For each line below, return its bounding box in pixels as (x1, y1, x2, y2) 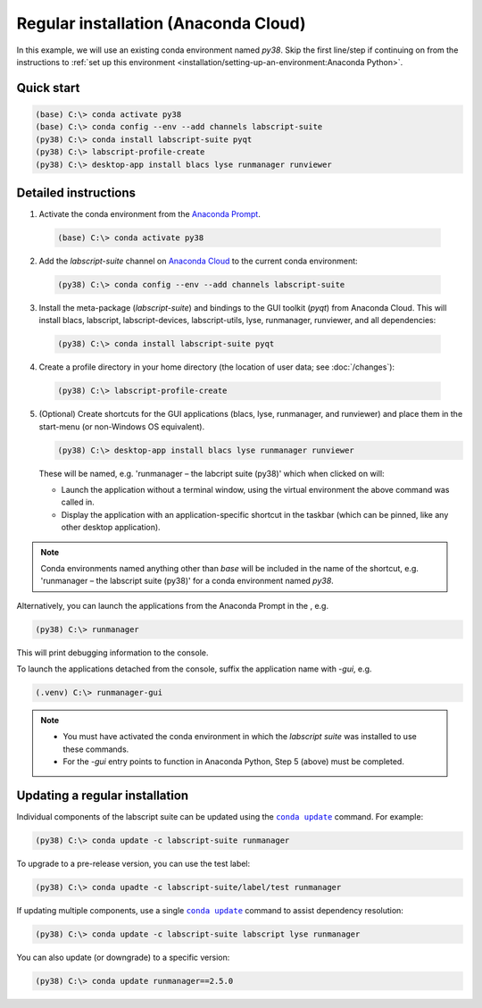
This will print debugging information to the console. (16, 647, 209, 658)
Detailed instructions (16, 185, 137, 200)
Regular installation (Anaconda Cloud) (16, 13, 306, 33)
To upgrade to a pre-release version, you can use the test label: (16, 858, 251, 870)
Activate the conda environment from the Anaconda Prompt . (38, 209, 261, 219)
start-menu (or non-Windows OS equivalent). (38, 421, 205, 432)
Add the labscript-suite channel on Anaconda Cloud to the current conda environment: (38, 255, 358, 266)
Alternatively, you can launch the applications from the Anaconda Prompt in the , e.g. (16, 600, 329, 611)
